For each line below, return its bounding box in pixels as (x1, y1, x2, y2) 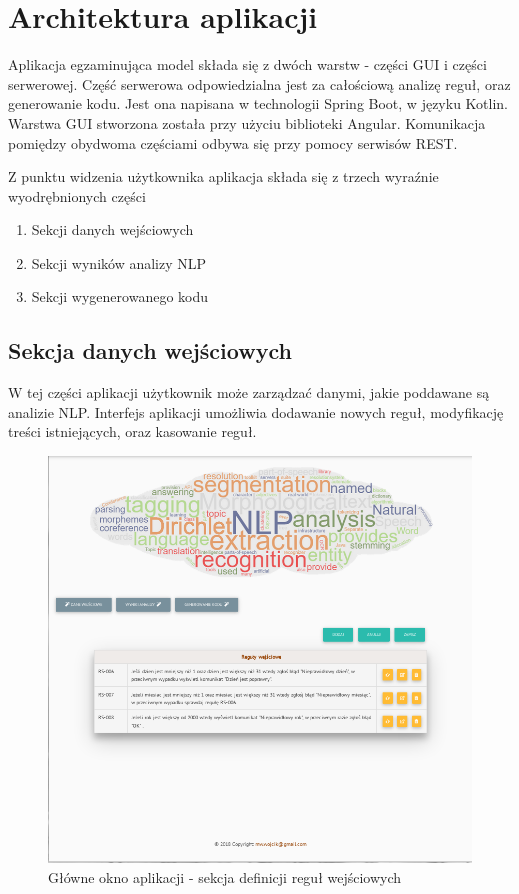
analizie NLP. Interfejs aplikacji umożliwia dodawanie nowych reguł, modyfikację (8, 401, 504, 422)
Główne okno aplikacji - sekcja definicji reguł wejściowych (48, 866, 402, 887)
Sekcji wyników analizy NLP (31, 252, 207, 273)
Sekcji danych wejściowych (31, 219, 194, 240)
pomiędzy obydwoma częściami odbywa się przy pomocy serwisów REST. (8, 132, 458, 153)
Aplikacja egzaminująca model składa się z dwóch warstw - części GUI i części (8, 54, 487, 75)
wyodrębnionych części (8, 185, 146, 206)
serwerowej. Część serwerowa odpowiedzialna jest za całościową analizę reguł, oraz (8, 73, 511, 94)
